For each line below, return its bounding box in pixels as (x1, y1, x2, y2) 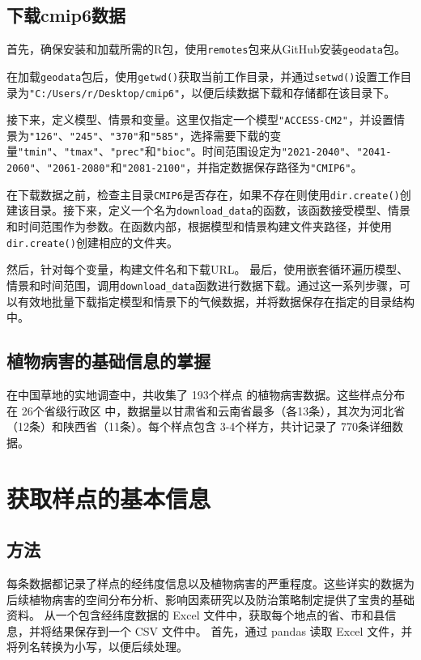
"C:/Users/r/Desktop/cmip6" (29, 87, 181, 100)
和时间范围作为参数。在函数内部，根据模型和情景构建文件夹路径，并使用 (6, 218, 392, 235)
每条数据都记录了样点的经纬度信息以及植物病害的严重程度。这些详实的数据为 (6, 574, 415, 591)
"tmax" (63, 147, 99, 159)
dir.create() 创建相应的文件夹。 (6, 233, 178, 250)
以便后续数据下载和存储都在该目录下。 (191, 83, 396, 100)
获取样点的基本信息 (6, 481, 211, 514)
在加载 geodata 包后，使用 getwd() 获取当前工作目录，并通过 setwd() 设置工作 (6, 67, 401, 84)
